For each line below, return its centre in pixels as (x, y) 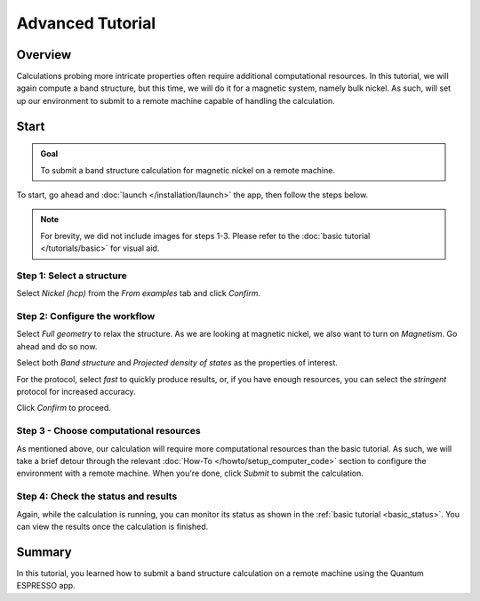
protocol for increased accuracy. (76, 392)
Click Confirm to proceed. (64, 408)
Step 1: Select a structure (72, 276)
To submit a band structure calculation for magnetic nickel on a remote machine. (188, 170)
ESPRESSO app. (46, 586)
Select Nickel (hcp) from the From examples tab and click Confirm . (139, 293)
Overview (44, 55)
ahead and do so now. (57, 346)
